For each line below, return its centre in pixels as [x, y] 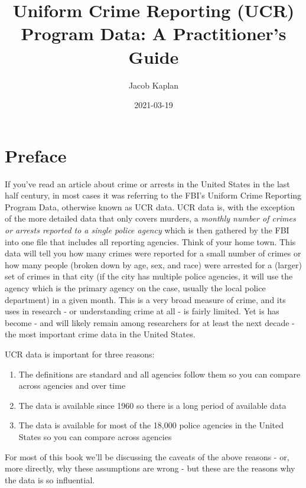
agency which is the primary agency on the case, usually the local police [135, 287]
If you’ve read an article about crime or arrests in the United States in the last [147, 183]
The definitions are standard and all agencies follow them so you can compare [159, 374]
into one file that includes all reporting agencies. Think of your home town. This [150, 241]
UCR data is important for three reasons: [80, 354]
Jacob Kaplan [154, 85]
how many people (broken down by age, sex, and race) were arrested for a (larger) [153, 264]
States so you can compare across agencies [95, 436]
